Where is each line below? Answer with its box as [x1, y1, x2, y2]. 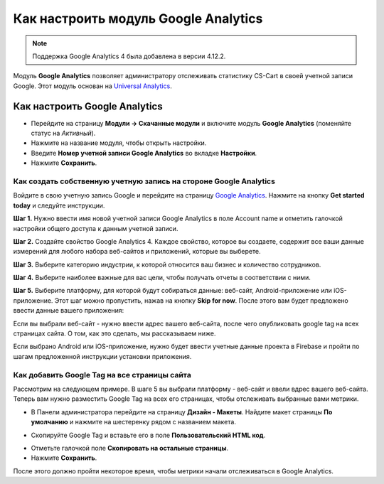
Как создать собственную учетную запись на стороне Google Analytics [13, 176, 275, 186]
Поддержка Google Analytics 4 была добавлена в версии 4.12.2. [32, 52, 226, 60]
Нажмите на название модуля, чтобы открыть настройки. [31, 139, 207, 147]
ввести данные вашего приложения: [13, 306, 124, 315]
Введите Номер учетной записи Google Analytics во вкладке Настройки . [31, 149, 257, 157]
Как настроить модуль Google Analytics [13, 11, 263, 26]
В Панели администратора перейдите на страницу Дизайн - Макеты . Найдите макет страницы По [31, 407, 333, 416]
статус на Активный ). [31, 129, 96, 138]
